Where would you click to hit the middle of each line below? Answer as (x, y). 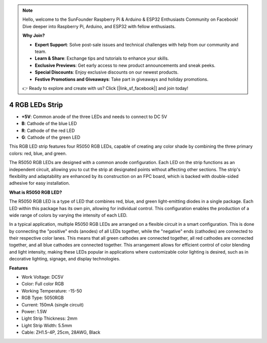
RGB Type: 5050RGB (43, 298)
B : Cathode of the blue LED (49, 124)
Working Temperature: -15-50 (52, 291)
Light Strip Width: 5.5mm (47, 325)
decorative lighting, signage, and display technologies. (65, 259)
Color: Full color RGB (43, 284)
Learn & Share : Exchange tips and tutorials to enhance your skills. (102, 58)
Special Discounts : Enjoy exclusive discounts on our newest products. (107, 72)
